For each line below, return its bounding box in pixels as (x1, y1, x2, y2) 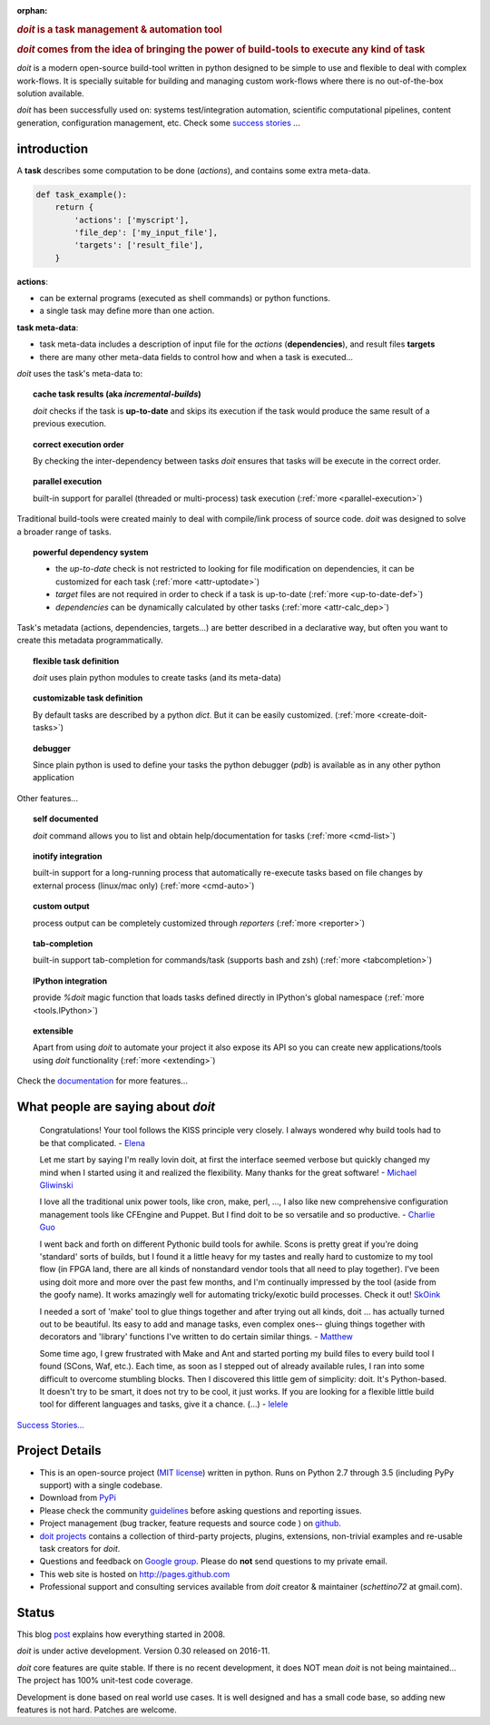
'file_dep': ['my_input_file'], (73, 227, 218, 238)
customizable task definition (33, 692, 143, 703)
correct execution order (33, 438, 124, 449)
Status (16, 1604, 55, 1620)
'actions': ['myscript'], (73, 214, 190, 225)
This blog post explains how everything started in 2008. (16, 1629, 226, 1640)
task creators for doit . (39, 1543, 121, 1553)
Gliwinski (39, 1180, 73, 1191)
